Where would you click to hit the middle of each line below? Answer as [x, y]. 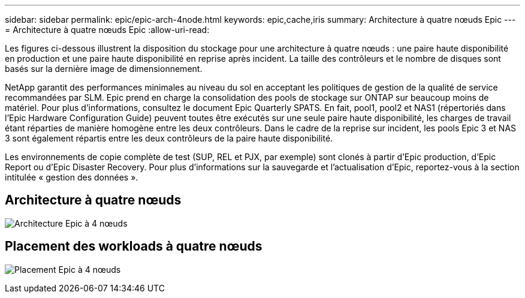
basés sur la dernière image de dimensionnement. [104, 69]
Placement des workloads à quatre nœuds [134, 246]
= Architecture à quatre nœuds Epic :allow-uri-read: [107, 30]
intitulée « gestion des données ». [72, 177]
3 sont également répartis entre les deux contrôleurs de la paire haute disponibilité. [169, 138]
